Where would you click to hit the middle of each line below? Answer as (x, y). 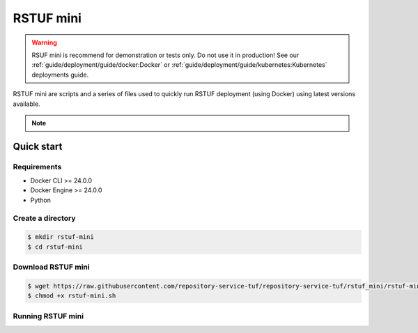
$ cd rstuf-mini (55, 247)
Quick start (38, 146)
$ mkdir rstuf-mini (61, 237)
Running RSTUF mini (48, 316)
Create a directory (44, 218)
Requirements (37, 166)
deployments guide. (60, 75)
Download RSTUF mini (51, 267)
